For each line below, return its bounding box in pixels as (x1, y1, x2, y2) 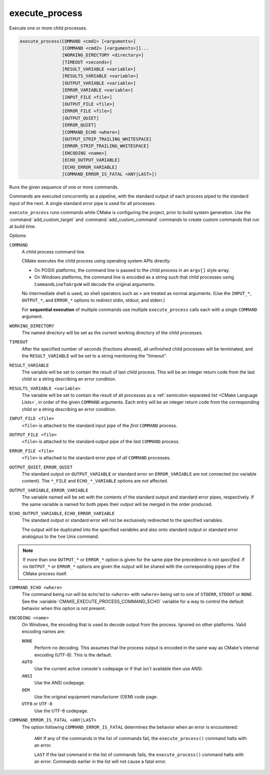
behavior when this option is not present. (21, 605, 106, 611)
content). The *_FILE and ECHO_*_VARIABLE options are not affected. (21, 478, 168, 484)
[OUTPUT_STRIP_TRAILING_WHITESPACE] (61, 136, 152, 142)
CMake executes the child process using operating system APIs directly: (21, 258, 171, 264)
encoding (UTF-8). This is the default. (34, 651, 112, 657)
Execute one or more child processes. (9, 25, 87, 31)
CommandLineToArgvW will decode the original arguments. (34, 281, 155, 287)
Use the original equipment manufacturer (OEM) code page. (34, 693, 158, 699)
